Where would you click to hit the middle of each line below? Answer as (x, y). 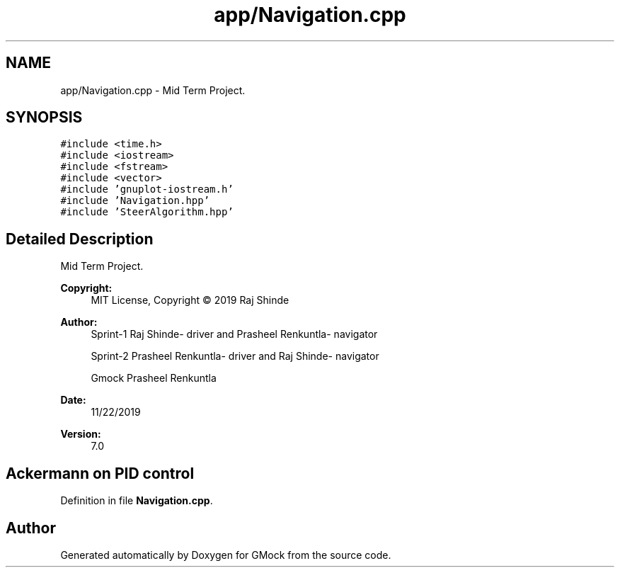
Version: (81, 434)
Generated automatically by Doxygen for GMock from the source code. (226, 555)
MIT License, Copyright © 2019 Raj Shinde (190, 300)
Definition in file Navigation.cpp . (137, 501)
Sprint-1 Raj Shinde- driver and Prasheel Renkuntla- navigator (234, 334)
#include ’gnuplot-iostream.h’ (147, 189)
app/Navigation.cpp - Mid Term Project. (153, 90)
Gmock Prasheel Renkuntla (154, 378)
